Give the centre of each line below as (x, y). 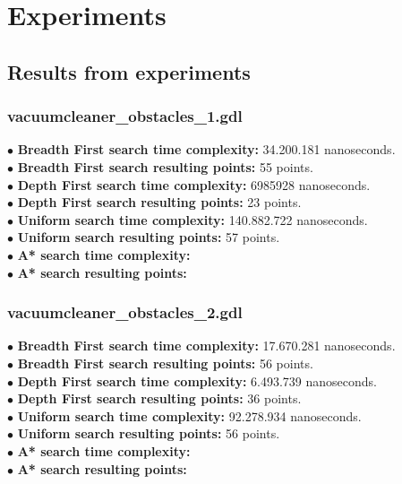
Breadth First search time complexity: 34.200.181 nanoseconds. (206, 149)
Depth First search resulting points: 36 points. (159, 398)
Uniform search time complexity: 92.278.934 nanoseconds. (189, 415)
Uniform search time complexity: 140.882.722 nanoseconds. (192, 219)
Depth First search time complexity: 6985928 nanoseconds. (194, 184)
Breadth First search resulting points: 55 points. (165, 166)
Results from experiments (129, 71)
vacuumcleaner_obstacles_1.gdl (125, 116)
